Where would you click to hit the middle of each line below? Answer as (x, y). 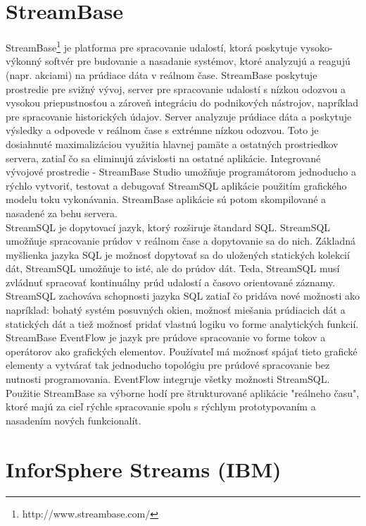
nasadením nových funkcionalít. (74, 420)
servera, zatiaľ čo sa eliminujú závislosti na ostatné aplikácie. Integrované (163, 158)
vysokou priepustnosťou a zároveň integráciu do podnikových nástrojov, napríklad (182, 103)
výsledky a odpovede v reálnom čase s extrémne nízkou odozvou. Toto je (162, 130)
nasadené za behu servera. (62, 213)
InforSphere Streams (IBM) (144, 469)
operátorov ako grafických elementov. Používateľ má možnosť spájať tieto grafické (182, 351)
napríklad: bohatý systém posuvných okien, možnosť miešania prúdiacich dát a (176, 310)
